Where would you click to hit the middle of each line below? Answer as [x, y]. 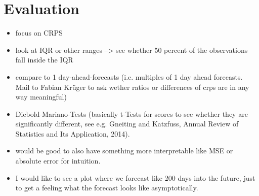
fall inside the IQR [44, 60]
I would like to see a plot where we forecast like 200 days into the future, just [135, 177]
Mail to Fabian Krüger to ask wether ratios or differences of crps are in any [132, 87]
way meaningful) [41, 97]
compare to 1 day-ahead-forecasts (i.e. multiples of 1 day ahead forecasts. [129, 76]
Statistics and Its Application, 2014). [73, 133]
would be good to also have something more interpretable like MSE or [124, 151]
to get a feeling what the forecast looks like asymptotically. [107, 188]
